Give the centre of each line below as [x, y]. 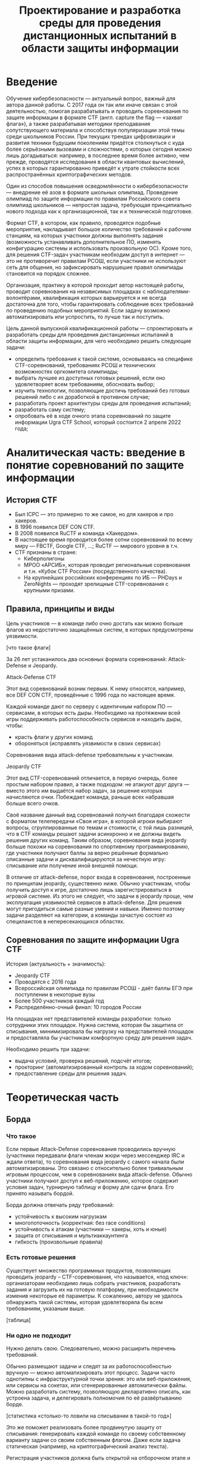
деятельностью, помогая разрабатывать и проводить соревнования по [97, 111]
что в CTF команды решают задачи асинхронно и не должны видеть [94, 834]
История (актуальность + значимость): [56, 964]
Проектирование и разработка [100, 10]
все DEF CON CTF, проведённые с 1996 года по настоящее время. [91, 694]
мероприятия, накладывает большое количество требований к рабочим [99, 229]
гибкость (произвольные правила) [59, 1242]
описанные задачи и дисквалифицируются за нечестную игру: [86, 859]
